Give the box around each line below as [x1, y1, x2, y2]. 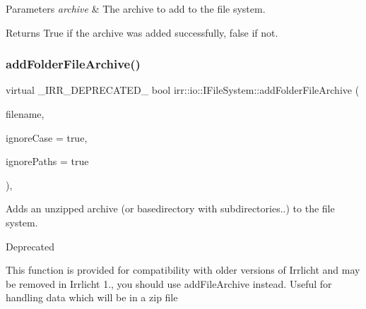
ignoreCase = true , [6, 130, 88, 145]
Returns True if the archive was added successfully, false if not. [6, 25, 278, 40]
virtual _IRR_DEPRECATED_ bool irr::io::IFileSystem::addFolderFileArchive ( [6, 83, 360, 97]
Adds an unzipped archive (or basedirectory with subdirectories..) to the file [6, 201, 335, 216]
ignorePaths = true [6, 154, 89, 169]
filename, [6, 107, 45, 121]
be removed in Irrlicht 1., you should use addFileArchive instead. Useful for [6, 276, 332, 291]
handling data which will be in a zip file [6, 290, 178, 305]
